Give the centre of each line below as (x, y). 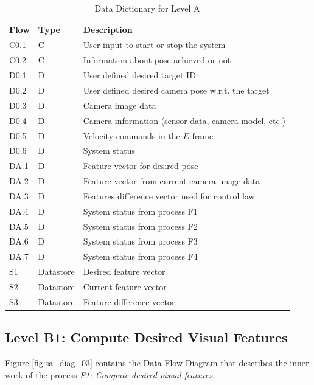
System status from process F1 (140, 211)
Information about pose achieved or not (157, 60)
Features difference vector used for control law (169, 196)
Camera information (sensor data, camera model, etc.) (184, 120)
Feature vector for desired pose (141, 166)
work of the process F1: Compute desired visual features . (110, 374)
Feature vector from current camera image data (172, 181)
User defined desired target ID (139, 75)
